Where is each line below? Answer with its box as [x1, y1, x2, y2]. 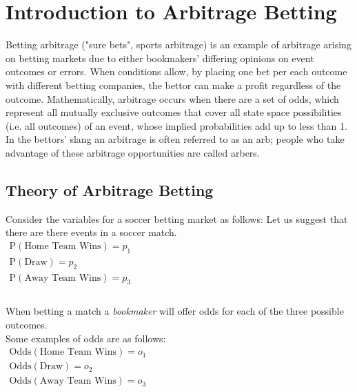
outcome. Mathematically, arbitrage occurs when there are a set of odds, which [6, 91, 339, 106]
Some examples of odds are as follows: [6, 331, 166, 345]
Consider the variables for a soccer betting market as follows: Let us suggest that [6, 211, 348, 226]
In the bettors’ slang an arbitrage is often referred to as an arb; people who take [6, 132, 345, 146]
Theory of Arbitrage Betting [6, 179, 214, 200]
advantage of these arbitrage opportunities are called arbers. [6, 145, 260, 159]
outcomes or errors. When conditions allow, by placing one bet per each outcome [6, 64, 347, 79]
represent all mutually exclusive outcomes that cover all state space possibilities [6, 105, 342, 119]
